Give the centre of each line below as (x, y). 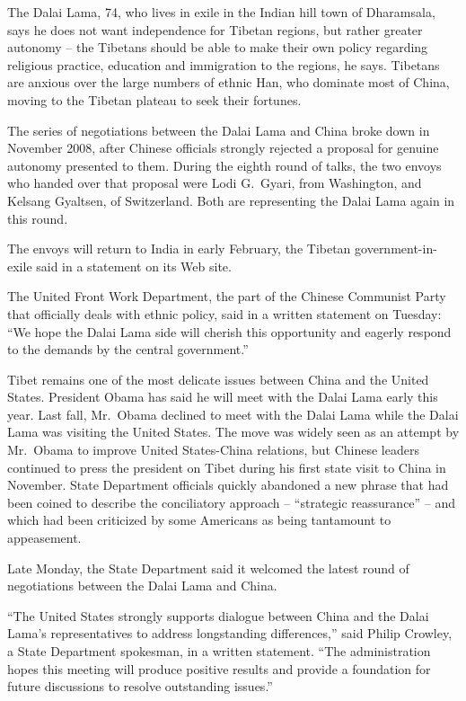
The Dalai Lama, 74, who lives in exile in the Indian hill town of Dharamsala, (221, 12)
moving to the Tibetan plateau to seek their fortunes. (154, 99)
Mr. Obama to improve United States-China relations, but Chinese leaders (213, 450)
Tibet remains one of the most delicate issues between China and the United (218, 379)
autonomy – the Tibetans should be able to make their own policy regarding (218, 47)
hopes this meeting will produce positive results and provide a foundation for (219, 668)
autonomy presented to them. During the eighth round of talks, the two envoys (224, 165)
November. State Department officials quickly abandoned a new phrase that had (228, 485)
